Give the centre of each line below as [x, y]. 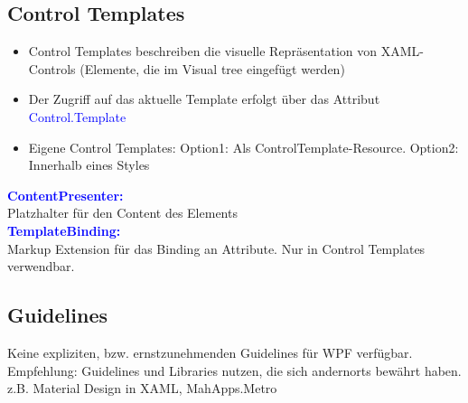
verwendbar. [41, 266]
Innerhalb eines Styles [89, 165]
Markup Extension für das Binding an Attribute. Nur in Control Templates [216, 248]
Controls [52, 68]
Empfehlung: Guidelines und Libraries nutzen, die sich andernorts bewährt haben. [234, 370]
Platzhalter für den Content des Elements [122, 213]
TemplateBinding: [64, 230]
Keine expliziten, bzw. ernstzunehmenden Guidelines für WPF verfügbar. [210, 352]
